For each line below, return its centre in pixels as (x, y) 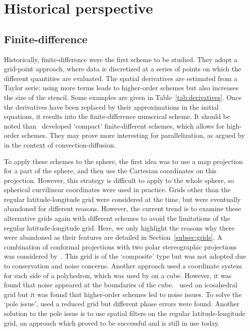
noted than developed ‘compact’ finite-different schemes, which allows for (114, 125)
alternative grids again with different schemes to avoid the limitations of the (117, 218)
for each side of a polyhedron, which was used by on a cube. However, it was (118, 275)
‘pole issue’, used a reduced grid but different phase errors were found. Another (122, 304)
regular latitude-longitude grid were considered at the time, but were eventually (122, 199)
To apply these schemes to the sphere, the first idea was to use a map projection (124, 161)
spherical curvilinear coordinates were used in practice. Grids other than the (117, 190)
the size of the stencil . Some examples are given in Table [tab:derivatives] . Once (123, 97)
